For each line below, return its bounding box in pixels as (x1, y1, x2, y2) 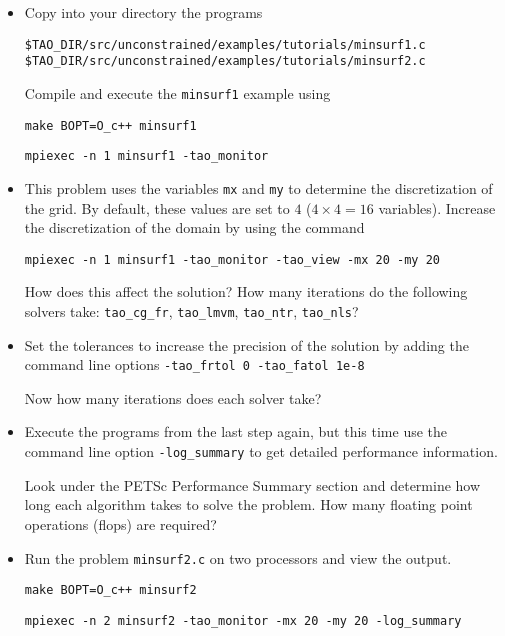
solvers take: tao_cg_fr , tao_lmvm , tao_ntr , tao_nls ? (24, 300, 359, 321)
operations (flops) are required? (24, 513, 217, 534)
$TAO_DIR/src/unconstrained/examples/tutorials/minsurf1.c (24, 37, 426, 52)
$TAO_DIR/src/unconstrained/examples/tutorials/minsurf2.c (24, 54, 426, 69)
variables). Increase (378, 197, 496, 218)
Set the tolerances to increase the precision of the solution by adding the (24, 334, 469, 355)
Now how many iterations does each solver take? (24, 387, 322, 408)
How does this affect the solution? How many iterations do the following (24, 281, 468, 302)
